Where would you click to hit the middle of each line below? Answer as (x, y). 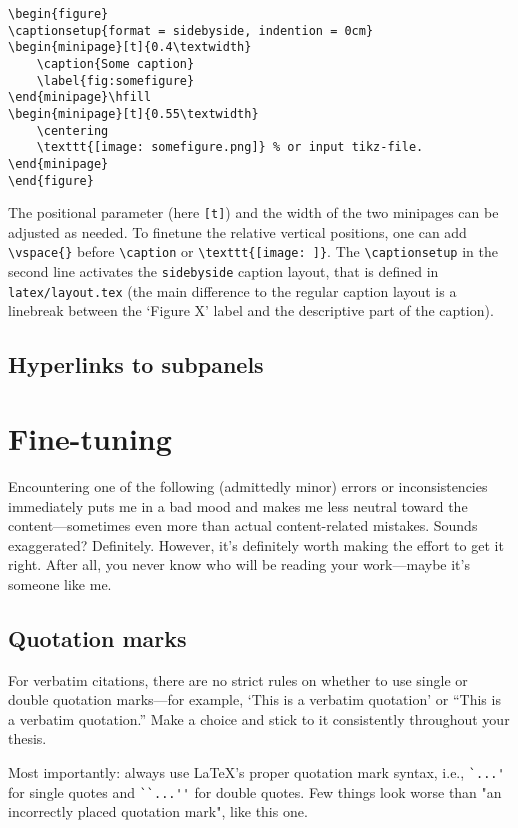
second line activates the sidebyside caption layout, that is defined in (223, 271)
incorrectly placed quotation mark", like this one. (158, 811)
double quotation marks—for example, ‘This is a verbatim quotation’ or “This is (254, 699)
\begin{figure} (58, 14)
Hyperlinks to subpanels (136, 364)
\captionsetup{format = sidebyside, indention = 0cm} (191, 30)
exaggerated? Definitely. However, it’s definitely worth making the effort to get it (256, 544)
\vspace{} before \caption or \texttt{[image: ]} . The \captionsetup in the (253, 251)
